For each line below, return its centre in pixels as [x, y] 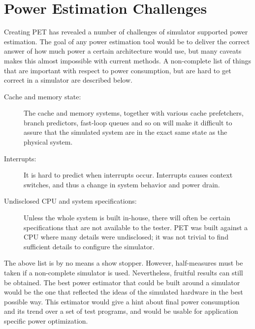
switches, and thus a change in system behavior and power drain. [122, 184]
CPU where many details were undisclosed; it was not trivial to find [126, 237]
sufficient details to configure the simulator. [89, 246]
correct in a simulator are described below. [68, 80]
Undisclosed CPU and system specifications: [70, 201]
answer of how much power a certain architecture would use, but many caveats [123, 51]
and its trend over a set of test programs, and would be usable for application [121, 311]
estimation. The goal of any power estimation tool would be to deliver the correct [127, 41]
